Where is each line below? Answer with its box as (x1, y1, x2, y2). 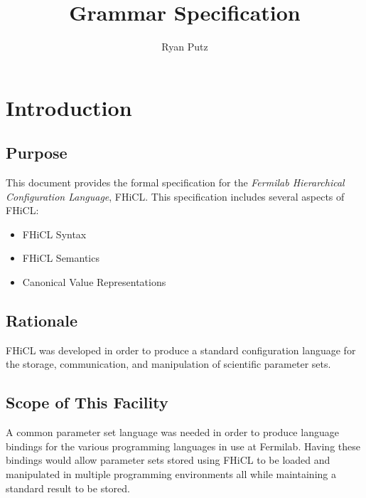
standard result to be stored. (6, 480, 130, 495)
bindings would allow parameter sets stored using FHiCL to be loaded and (6, 452, 330, 467)
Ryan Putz (161, 39, 208, 54)
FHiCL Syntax (22, 226, 87, 241)
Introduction (6, 92, 132, 122)
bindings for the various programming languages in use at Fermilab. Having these (6, 438, 360, 453)
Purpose (6, 142, 68, 164)
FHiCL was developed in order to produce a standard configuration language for (6, 342, 356, 357)
